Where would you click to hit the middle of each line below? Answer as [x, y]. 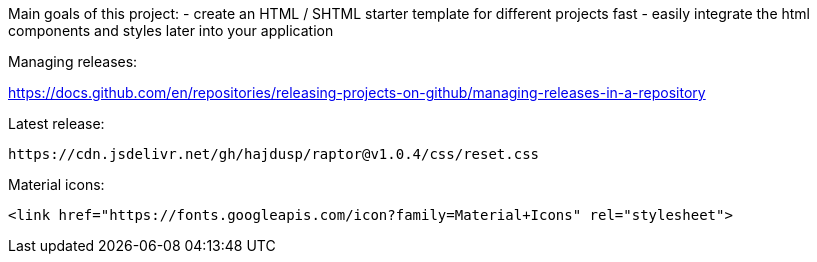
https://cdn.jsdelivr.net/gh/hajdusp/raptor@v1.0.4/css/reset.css [274, 154]
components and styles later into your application [171, 30]
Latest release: [56, 123]
